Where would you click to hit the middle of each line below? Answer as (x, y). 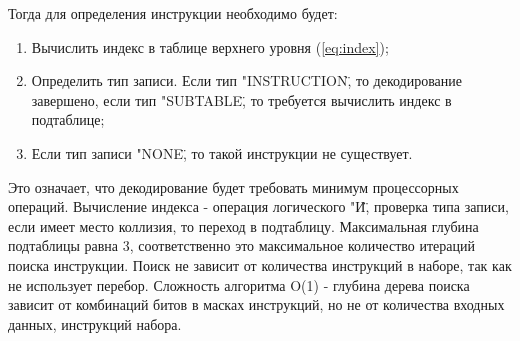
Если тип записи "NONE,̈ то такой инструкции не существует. (222, 152)
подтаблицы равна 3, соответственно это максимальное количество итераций (241, 245)
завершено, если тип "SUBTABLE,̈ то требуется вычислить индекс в (241, 99)
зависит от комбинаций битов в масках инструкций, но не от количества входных (256, 304)
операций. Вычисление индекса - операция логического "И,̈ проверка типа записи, (258, 206)
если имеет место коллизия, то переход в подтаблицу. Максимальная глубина (243, 225)
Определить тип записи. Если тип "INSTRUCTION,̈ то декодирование (247, 80)
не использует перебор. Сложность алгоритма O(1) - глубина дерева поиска (239, 284)
